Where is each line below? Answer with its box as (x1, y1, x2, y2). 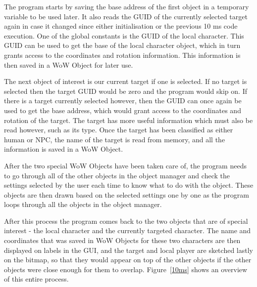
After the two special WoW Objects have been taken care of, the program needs (4, 160, 247, 170)
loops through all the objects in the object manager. (4, 199, 162, 209)
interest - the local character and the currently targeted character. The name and (4, 225, 251, 236)
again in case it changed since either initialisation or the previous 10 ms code (4, 21, 238, 31)
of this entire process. (4, 274, 69, 284)
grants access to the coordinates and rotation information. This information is (4, 49, 241, 60)
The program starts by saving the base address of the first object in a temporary (4, 1, 249, 11)
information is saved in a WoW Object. (4, 144, 123, 154)
